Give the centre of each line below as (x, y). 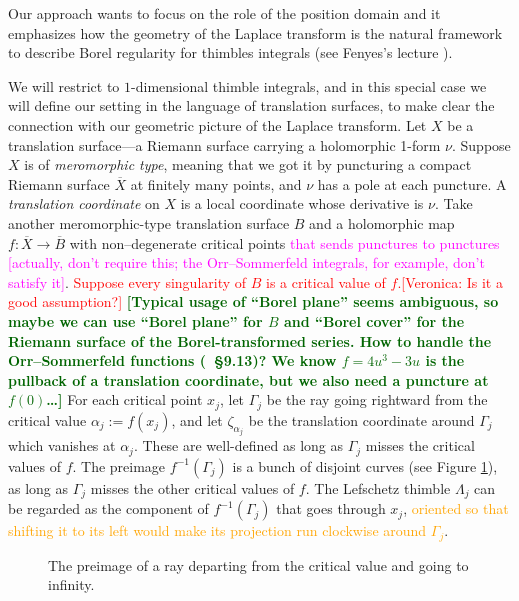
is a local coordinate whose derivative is (302, 203)
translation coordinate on (84, 203)
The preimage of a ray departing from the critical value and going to (258, 564)
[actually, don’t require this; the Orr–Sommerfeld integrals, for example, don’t (246, 262)
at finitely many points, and (216, 183)
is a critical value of (326, 281)
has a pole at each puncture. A (412, 183)
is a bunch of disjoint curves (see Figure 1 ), (365, 465)
